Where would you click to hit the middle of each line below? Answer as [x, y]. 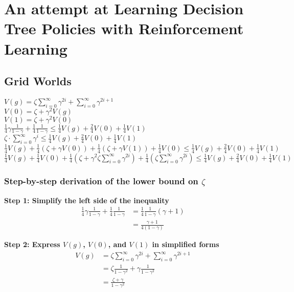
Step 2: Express [32, 244]
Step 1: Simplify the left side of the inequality [87, 200]
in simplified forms [186, 244]
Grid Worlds [38, 81]
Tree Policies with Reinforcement [124, 28]
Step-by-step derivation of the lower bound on [101, 181]
